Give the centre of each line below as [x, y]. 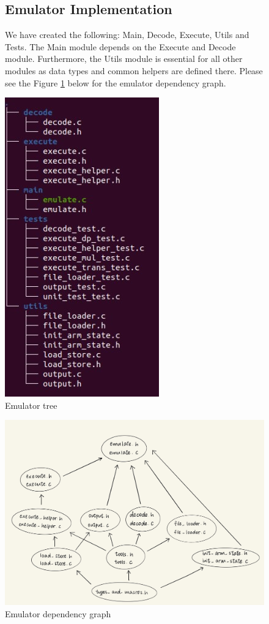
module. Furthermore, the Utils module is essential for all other [124, 59]
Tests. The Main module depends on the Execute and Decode [120, 46]
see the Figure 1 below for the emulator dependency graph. [116, 82]
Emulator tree [31, 405]
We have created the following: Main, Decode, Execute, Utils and [127, 35]
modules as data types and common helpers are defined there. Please [134, 70]
